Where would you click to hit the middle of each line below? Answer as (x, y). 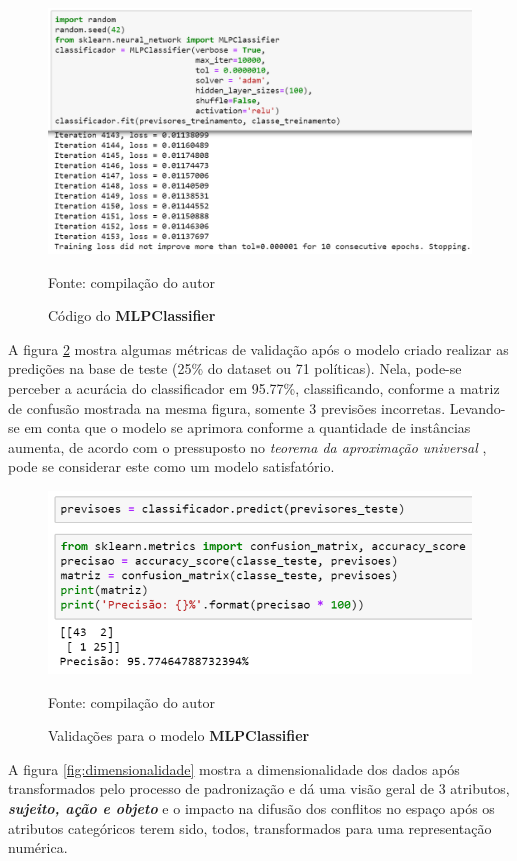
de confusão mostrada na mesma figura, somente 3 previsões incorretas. (227, 407)
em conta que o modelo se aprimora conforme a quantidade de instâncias (247, 427)
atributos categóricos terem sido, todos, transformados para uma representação (250, 827)
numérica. (38, 847)
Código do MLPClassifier (132, 315)
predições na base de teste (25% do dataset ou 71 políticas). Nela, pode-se (235, 368)
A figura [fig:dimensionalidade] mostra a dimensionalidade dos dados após (234, 768)
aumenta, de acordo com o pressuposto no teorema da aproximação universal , (247, 446)
